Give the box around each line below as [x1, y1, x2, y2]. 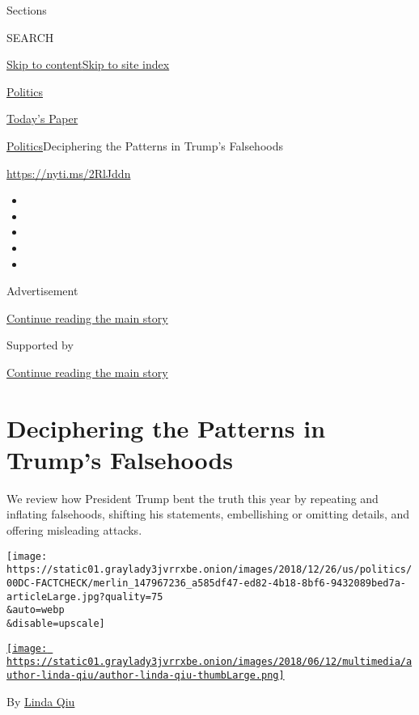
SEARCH [6, 28, 54, 45]
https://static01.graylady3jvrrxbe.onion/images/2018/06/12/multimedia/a [6, 656, 413, 668]
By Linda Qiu [6, 692, 75, 709]
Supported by [6, 336, 74, 353]
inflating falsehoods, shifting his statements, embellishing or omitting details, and [6, 506, 410, 522]
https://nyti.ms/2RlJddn [6, 164, 131, 181]
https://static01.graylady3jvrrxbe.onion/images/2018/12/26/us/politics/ [6, 564, 413, 576]
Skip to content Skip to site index [6, 56, 170, 73]
